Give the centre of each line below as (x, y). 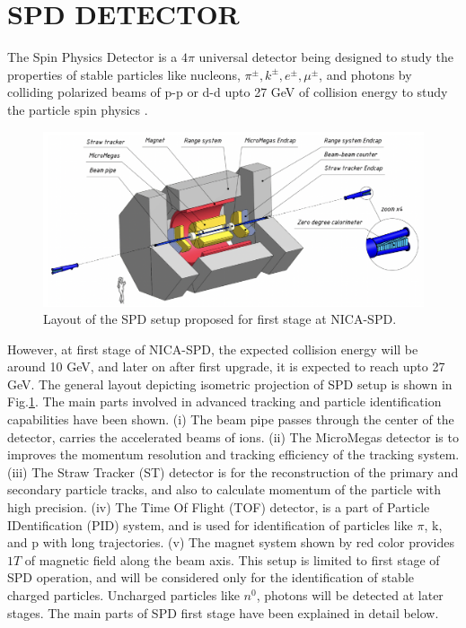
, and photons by (365, 74)
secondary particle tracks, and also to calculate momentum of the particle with (224, 489)
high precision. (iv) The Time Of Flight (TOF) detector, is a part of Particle (219, 507)
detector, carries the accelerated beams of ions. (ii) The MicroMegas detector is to (233, 436)
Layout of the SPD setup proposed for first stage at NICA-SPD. (220, 319)
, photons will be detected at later (350, 595)
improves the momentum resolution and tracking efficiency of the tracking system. (233, 454)
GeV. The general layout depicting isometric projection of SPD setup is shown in (230, 384)
